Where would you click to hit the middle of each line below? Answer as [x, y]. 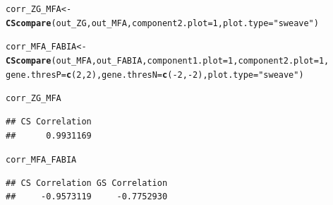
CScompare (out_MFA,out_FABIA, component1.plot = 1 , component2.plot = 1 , [168, 60]
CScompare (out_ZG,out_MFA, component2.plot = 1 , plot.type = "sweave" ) [162, 23]
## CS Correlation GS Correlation [87, 183]
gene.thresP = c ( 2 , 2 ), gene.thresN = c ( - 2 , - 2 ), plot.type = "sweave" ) [155, 75]
